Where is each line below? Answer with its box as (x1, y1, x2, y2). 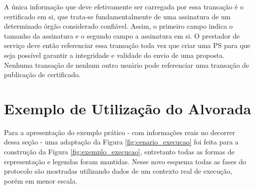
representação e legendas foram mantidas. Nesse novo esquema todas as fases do (4, 156, 247, 166)
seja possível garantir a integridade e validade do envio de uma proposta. (4, 49, 225, 60)
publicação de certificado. (4, 69, 81, 80)
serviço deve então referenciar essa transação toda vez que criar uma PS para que (4, 40, 251, 50)
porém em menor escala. (4, 175, 78, 186)
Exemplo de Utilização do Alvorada (4, 98, 252, 118)
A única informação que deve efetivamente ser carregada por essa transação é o (4, 1, 244, 11)
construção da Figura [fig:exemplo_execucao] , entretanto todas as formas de (4, 146, 235, 157)
